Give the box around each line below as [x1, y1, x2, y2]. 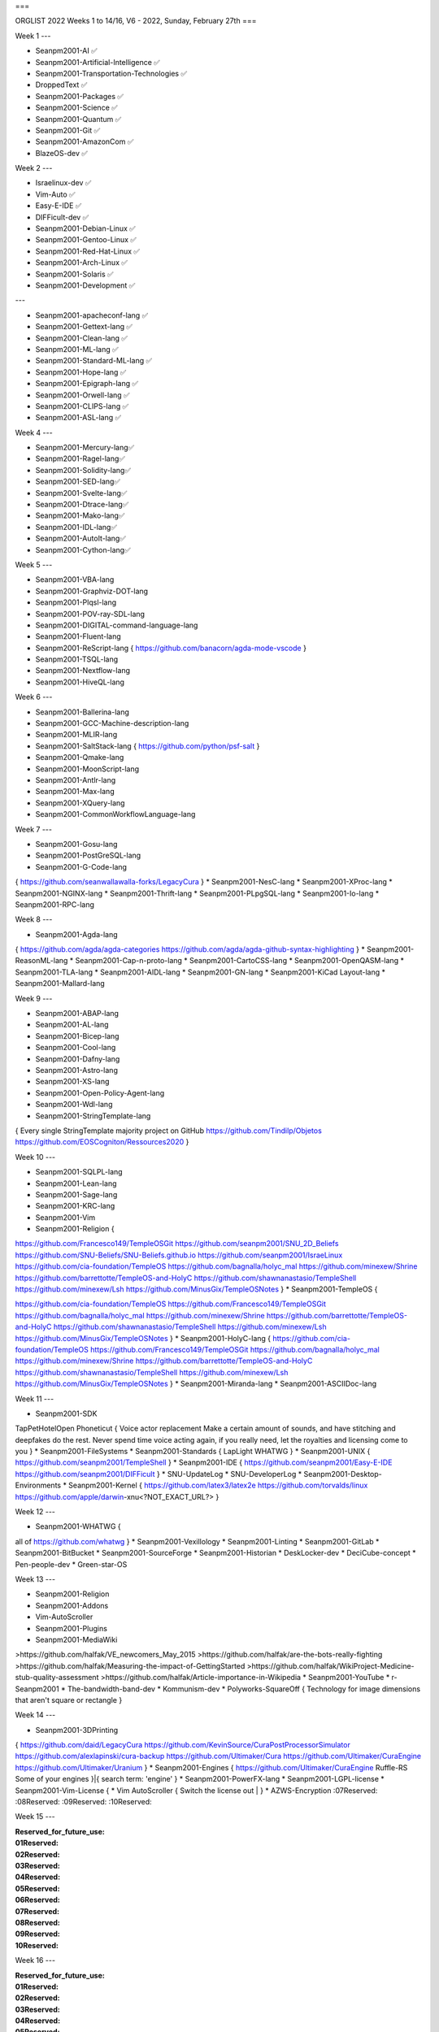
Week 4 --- [15, 428, 53, 437]
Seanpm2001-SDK [35, 1409, 98, 1418]
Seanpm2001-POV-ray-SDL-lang [35, 609, 146, 619]
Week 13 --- [15, 1574, 56, 1584]
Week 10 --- [15, 1152, 56, 1161]
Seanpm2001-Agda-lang [35, 929, 118, 939]
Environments [15, 1480, 61, 1491]
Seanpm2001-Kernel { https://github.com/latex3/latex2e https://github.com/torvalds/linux [67, 1480, 368, 1491]
